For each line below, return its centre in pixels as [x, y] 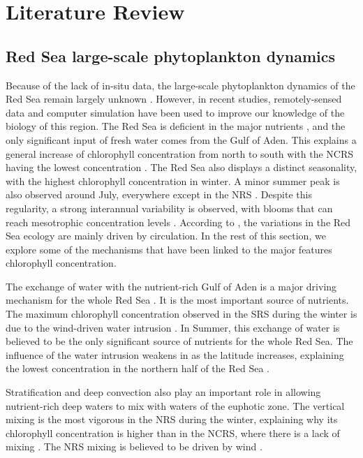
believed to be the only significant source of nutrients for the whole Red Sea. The [179, 341]
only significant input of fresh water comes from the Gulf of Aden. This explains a [181, 139]
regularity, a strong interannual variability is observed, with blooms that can [169, 208]
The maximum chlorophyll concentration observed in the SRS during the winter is [181, 314]
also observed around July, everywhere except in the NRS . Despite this [159, 194]
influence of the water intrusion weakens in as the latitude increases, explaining [175, 354]
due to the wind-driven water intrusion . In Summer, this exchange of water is [173, 327]
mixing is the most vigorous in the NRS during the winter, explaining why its [172, 419]
